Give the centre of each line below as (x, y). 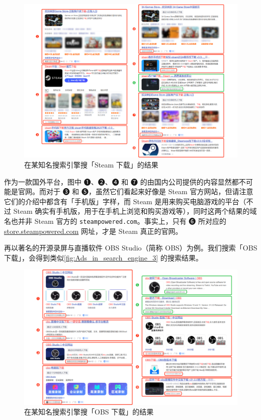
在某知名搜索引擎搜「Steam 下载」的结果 (91, 165)
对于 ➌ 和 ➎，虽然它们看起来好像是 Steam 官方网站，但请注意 (150, 191)
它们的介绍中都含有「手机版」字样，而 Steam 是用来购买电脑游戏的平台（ (125, 201)
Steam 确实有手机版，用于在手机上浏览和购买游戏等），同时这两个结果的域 (135, 211)
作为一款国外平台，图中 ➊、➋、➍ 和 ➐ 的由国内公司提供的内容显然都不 (125, 181)
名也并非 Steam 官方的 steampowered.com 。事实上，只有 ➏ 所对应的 (115, 221)
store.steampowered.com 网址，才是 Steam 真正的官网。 (93, 231)
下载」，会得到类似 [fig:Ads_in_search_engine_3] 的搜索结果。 (103, 257)
